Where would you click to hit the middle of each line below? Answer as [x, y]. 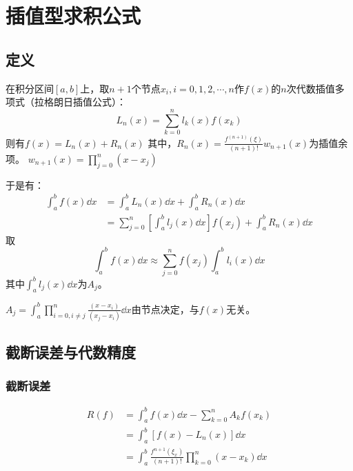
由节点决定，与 [165, 309]
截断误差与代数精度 [71, 351]
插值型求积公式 [73, 16]
